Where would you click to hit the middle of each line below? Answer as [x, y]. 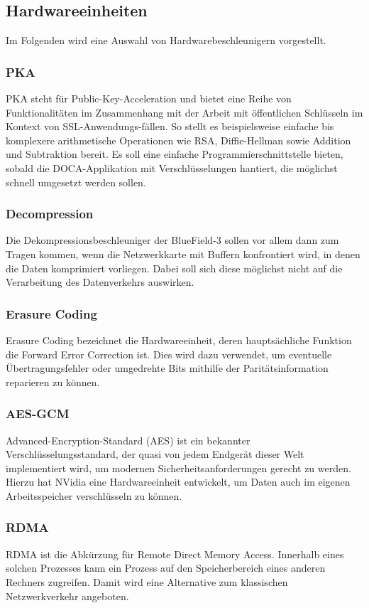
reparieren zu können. [53, 382]
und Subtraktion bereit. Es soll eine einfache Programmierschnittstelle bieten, [175, 154]
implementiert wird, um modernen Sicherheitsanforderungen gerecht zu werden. [178, 468]
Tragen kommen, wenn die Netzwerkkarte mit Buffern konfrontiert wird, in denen [183, 254]
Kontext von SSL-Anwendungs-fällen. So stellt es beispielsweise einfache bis [170, 126]
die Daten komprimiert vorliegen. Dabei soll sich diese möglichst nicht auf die [174, 268]
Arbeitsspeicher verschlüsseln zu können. [94, 495]
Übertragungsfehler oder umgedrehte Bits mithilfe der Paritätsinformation [167, 368]
